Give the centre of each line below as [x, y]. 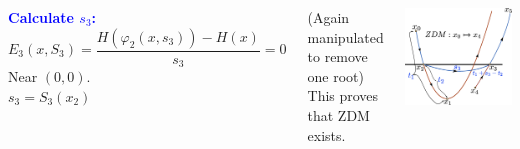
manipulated [345, 36]
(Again [328, 17]
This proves [343, 95]
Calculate [41, 17]
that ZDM [338, 114]
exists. [326, 134]
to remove [337, 56]
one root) [335, 75]
